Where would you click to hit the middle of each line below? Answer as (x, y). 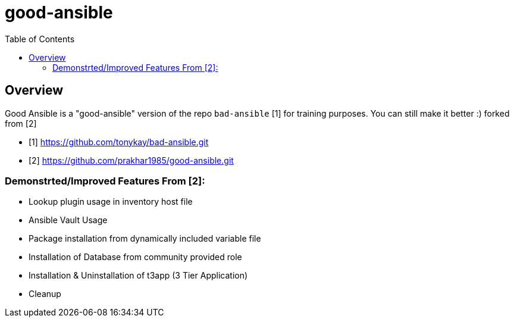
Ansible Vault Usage (68, 220)
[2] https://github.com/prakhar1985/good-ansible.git (131, 160)
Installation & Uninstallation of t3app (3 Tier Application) (138, 276)
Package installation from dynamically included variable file (145, 239)
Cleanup (45, 294)
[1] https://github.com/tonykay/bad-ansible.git (119, 142)
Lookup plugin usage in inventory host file (111, 202)
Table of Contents (40, 39)
